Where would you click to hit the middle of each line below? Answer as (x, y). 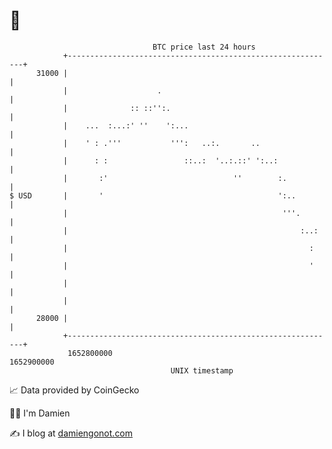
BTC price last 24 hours (204, 47)
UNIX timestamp (202, 370)
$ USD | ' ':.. (153, 195)
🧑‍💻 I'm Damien (40, 413)
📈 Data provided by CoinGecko (74, 390)
